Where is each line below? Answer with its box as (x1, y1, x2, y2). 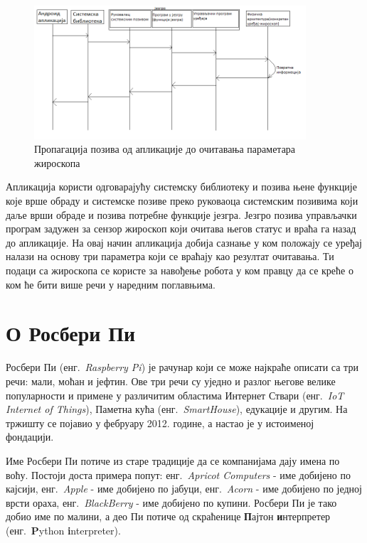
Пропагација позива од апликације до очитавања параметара (34, 141, 296, 156)
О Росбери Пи (6, 318, 136, 348)
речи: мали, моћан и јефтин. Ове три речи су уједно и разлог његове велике (6, 373, 336, 388)
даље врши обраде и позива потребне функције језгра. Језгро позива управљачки (6, 207, 357, 222)
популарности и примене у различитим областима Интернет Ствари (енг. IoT (6, 387, 344, 402)
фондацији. (6, 429, 54, 444)
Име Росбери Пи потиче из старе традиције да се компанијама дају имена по (6, 453, 340, 468)
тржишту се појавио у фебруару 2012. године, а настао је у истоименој (6, 415, 314, 430)
